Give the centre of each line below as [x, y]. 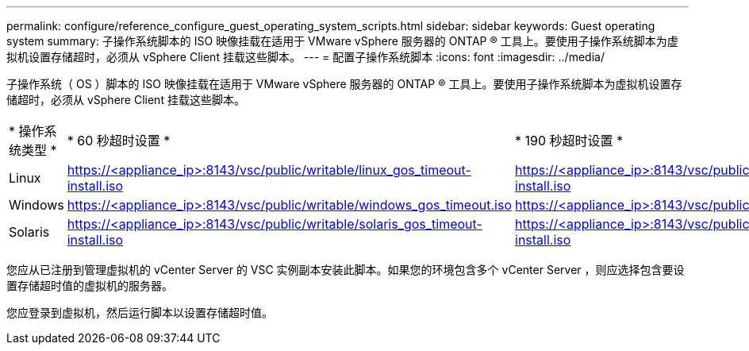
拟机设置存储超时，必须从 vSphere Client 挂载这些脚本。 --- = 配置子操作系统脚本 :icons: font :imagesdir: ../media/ [305, 57]
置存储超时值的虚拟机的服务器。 [90, 285]
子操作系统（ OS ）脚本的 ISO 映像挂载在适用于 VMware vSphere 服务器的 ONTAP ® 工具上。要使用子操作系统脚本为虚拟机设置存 [344, 84]
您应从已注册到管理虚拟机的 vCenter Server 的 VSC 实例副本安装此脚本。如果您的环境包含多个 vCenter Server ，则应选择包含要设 [346, 270]
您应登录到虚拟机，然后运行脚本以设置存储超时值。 [140, 312]
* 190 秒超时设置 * [569, 141]
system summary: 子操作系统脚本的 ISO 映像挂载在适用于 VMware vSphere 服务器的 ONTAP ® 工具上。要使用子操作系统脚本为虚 [342, 41]
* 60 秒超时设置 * [119, 141]
